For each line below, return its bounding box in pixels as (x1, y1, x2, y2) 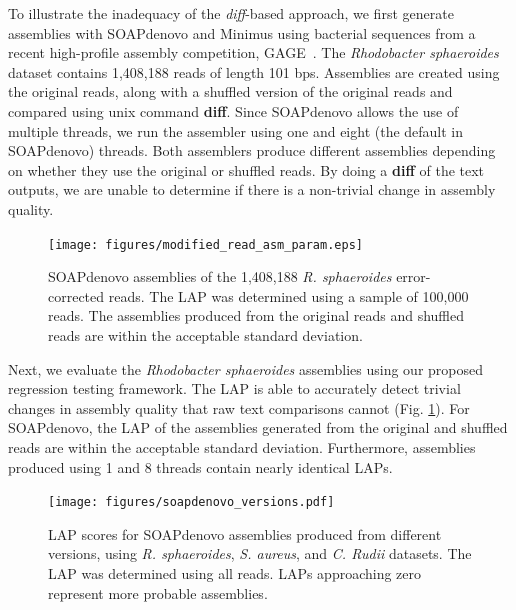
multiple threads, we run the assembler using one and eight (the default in (8, 120, 464, 141)
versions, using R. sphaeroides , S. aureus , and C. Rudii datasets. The (48, 543, 472, 564)
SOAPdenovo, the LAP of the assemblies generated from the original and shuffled (8, 417, 508, 438)
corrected (48, 285, 105, 306)
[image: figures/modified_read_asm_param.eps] (48, 237, 363, 252)
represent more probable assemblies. (48, 582, 268, 603)
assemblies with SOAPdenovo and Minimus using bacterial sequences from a (8, 22, 476, 43)
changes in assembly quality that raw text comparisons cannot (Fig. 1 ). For (8, 397, 470, 418)
